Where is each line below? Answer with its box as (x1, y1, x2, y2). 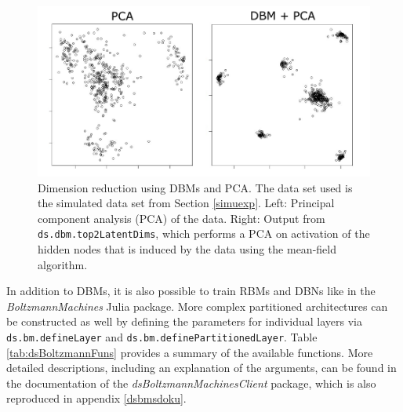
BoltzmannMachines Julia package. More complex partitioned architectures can (6, 297, 388, 314)
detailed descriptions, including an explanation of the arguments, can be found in (6, 359, 397, 376)
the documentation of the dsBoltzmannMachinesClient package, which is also (6, 374, 376, 391)
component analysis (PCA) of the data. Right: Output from (38, 210, 325, 226)
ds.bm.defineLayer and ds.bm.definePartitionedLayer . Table (6, 329, 318, 345)
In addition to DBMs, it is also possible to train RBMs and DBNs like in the (6, 283, 376, 299)
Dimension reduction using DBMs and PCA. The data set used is (38, 179, 353, 195)
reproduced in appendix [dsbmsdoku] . (6, 390, 187, 407)
